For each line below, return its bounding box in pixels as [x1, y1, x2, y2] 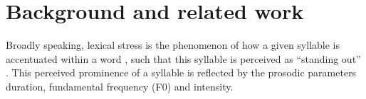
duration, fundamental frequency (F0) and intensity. [6, 78, 234, 93]
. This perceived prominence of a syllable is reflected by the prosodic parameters [6, 65, 357, 80]
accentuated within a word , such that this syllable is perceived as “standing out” [6, 51, 361, 66]
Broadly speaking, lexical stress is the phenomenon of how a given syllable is [6, 37, 340, 52]
